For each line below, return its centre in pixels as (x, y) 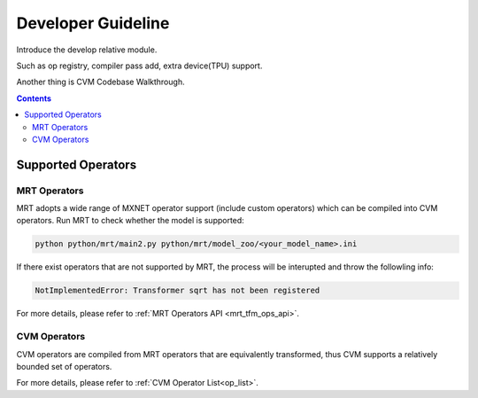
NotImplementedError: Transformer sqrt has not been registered (177, 291)
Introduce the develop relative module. (87, 50)
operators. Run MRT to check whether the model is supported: (131, 221)
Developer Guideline (93, 23)
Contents (34, 98)
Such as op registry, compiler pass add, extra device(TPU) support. (139, 66)
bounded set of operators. (64, 366)
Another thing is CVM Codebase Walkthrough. (100, 82)
